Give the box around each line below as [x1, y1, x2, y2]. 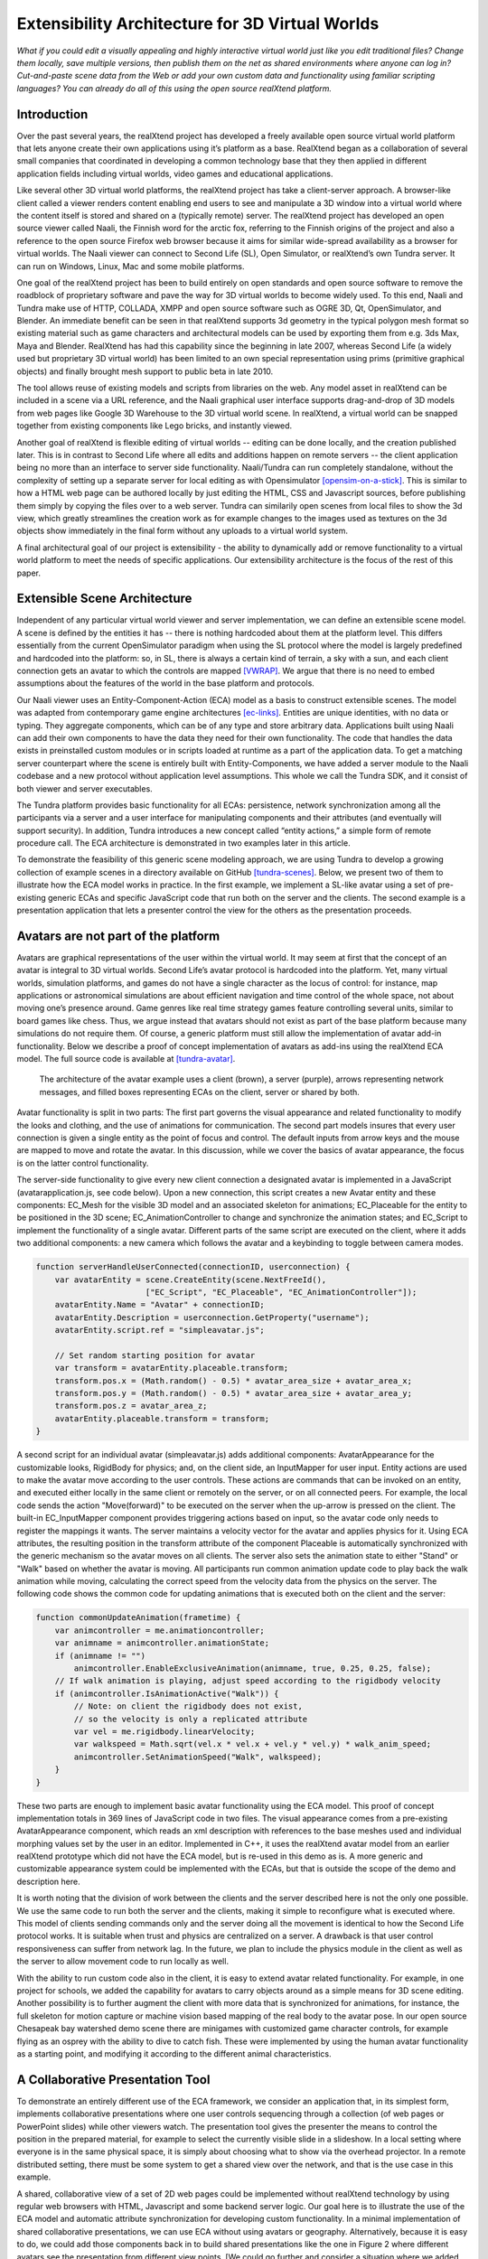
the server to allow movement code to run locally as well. [16, 1956, 230, 1967]
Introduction [16, 107, 89, 122]
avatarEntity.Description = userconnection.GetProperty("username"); [54, 1312, 370, 1323]
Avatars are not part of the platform [16, 928, 221, 943]
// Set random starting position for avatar [54, 1350, 256, 1360]
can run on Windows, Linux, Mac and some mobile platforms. [16, 260, 245, 271]
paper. [16, 567, 41, 578]
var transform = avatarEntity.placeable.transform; [54, 1363, 289, 1373]
